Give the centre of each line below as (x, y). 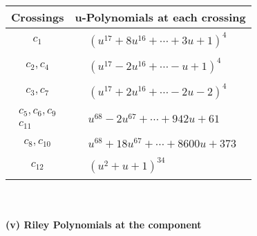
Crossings (38, 17)
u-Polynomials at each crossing (160, 17)
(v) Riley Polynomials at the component (104, 225)
